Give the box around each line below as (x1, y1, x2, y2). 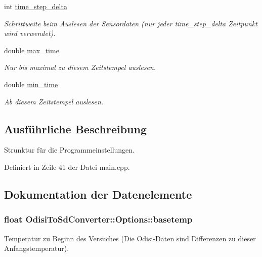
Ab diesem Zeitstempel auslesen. (4, 96, 104, 106)
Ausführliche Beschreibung (4, 121, 147, 136)
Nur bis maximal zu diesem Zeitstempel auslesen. (4, 62, 156, 72)
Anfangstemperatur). (4, 243, 69, 253)
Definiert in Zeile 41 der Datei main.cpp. (4, 161, 130, 172)
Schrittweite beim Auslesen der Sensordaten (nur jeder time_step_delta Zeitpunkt (4, 18, 257, 28)
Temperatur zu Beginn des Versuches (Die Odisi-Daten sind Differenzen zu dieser (4, 233, 256, 243)
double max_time (4, 45, 59, 55)
